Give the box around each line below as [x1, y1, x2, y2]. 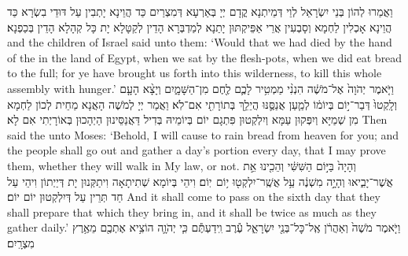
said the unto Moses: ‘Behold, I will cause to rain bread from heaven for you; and [7, 126, 399, 143]
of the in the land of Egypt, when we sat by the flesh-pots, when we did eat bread [7, 49, 402, 65]
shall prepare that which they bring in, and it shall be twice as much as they [7, 203, 377, 220]
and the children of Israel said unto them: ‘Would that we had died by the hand [7, 34, 392, 50]
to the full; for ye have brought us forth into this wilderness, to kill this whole [7, 65, 382, 81]
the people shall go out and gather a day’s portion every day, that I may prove [7, 142, 386, 158]
